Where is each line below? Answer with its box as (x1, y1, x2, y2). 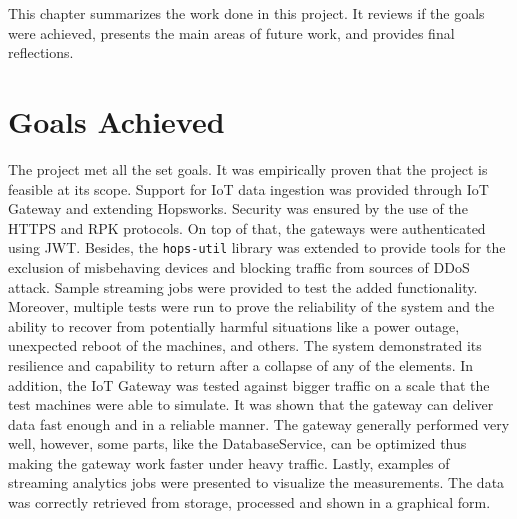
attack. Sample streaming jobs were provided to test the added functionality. (8, 276, 478, 297)
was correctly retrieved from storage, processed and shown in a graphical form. (8, 492, 491, 513)
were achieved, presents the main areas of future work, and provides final (8, 22, 455, 43)
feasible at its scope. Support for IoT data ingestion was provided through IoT (8, 178, 489, 199)
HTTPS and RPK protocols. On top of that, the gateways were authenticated (8, 217, 486, 238)
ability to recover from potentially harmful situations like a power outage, (8, 315, 460, 336)
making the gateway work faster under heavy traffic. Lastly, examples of (8, 452, 450, 473)
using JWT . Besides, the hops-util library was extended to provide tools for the (8, 237, 506, 258)
